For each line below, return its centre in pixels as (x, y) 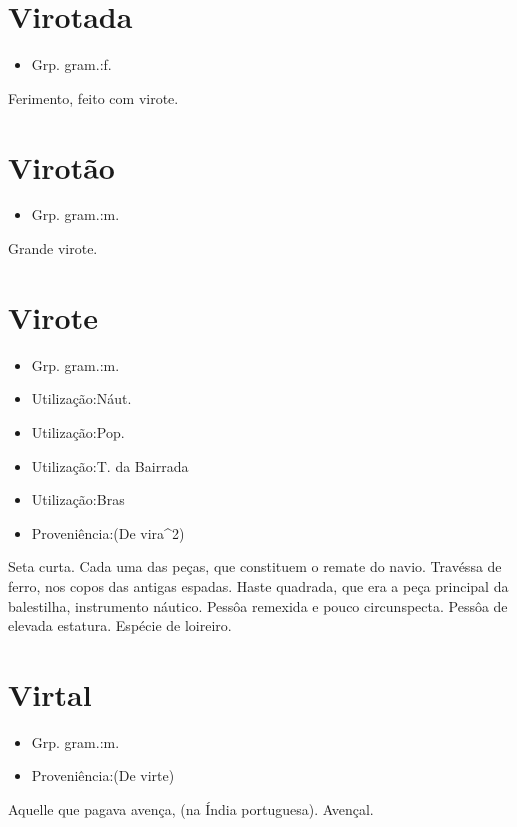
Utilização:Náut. (81, 398)
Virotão (61, 166)
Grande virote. (53, 248)
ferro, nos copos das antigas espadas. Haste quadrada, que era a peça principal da (258, 585)
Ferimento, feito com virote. (93, 97)
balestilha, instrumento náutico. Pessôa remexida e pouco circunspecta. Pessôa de (258, 605)
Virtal (50, 693)
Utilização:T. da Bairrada (110, 465)
